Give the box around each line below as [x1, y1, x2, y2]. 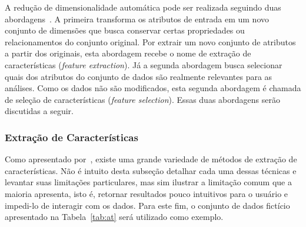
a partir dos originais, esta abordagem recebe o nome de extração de [5, 47, 251, 59]
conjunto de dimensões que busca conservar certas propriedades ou [5, 24, 245, 36]
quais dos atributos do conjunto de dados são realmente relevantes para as [5, 70, 272, 82]
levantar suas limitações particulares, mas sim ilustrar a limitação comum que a [5, 176, 292, 188]
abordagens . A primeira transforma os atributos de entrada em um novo [5, 12, 269, 25]
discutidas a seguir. [5, 105, 74, 117]
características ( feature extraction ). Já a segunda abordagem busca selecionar [5, 58, 282, 71]
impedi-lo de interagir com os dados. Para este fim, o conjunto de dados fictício [5, 199, 290, 211]
